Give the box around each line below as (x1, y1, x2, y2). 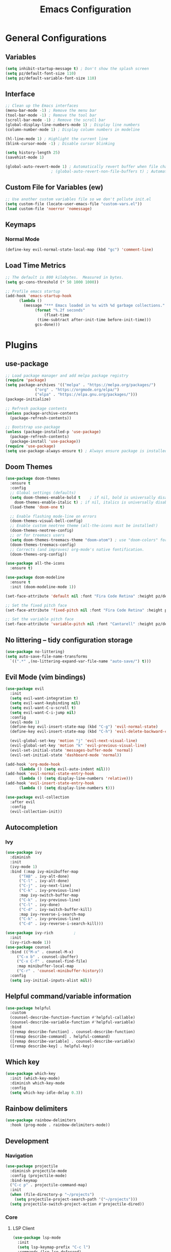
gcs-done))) (35, 322, 60, 327)
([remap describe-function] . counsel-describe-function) (10, 1029, 136, 1034)
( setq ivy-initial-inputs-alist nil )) (10, 978, 93, 983)
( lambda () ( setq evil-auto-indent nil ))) (18, 766, 110, 772)
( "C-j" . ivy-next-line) (18, 883, 72, 888)
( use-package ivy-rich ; (5, 930, 76, 935)
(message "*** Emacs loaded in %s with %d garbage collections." (23, 303, 165, 308)
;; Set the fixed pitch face (5, 603, 67, 608)
